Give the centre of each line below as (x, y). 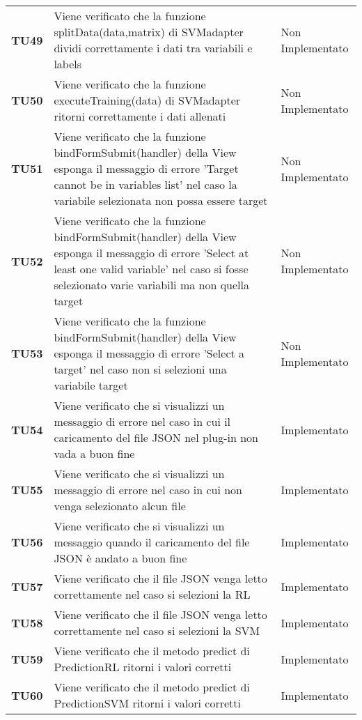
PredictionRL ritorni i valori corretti (143, 667)
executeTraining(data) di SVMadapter (147, 100)
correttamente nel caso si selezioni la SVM (157, 630)
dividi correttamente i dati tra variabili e (153, 48)
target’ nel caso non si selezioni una (140, 369)
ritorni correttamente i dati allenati (140, 116)
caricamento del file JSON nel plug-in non (156, 437)
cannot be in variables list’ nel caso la (145, 184)
